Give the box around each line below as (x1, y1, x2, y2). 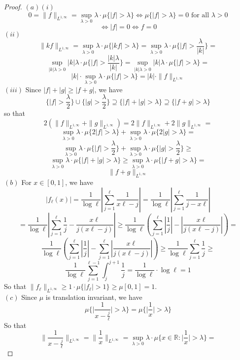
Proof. (4, 1, 22, 11)
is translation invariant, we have (45, 291, 142, 302)
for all (191, 11, 209, 19)
